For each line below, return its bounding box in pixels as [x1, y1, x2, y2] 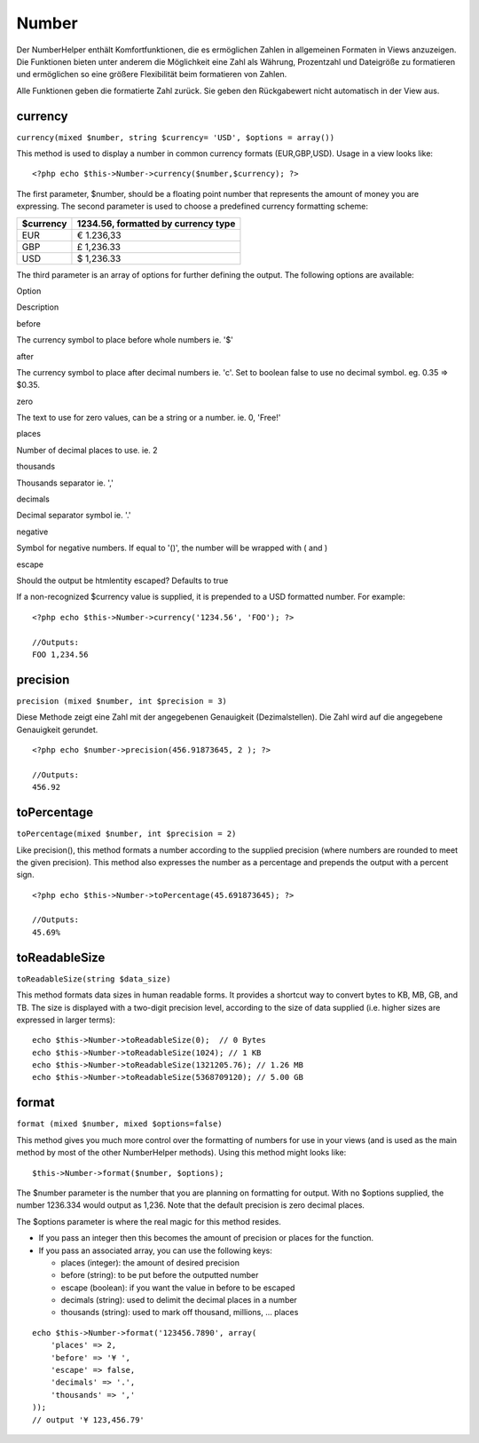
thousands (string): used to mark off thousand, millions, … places [60, 1307, 299, 1318]
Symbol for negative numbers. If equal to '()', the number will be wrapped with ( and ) [16, 542, 328, 554]
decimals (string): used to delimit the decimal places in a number [60, 1295, 297, 1305]
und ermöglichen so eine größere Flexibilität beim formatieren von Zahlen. [16, 69, 287, 80]
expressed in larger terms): [16, 1014, 115, 1025]
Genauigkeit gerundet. [16, 724, 98, 735]
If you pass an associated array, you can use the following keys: [38, 1245, 272, 1256]
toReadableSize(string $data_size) [16, 974, 172, 984]
